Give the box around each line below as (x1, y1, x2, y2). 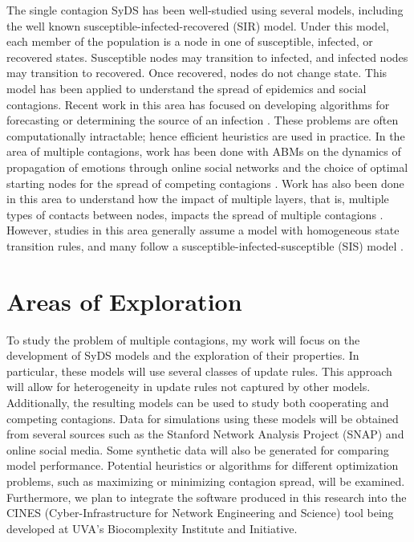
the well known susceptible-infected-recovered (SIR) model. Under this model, (6, 17, 389, 34)
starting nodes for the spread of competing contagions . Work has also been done (6, 174, 404, 191)
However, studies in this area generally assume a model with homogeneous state (6, 222, 400, 238)
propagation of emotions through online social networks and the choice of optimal (6, 158, 408, 175)
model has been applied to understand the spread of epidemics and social (6, 79, 367, 96)
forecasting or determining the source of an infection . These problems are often (6, 112, 399, 128)
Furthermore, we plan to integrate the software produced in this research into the (6, 488, 407, 505)
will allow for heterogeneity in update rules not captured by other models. (6, 378, 371, 395)
